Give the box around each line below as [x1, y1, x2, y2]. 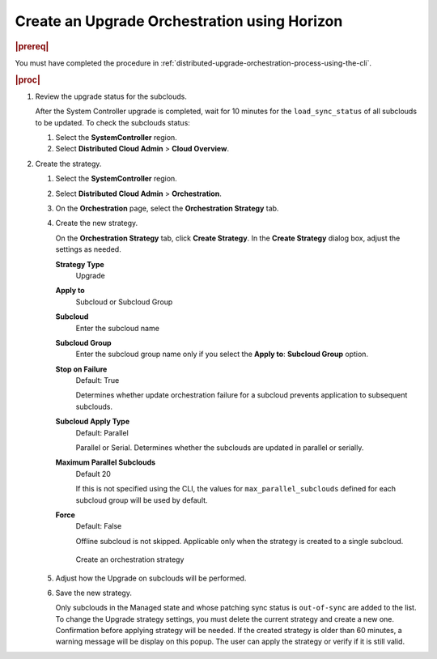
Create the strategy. [35, 159, 102, 168]
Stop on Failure [55, 364, 108, 374]
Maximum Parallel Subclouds [55, 457, 156, 467]
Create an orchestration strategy [75, 555, 185, 564]
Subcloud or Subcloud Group [75, 296, 173, 307]
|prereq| [15, 40, 49, 52]
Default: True [75, 376, 120, 385]
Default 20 [75, 469, 111, 478]
